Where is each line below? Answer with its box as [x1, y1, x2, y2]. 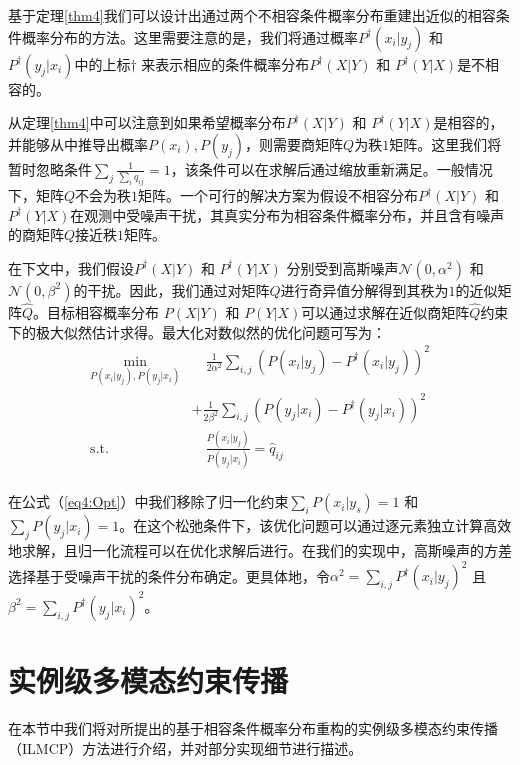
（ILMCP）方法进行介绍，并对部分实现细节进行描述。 [8, 737, 363, 758]
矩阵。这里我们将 [389, 133, 502, 154]
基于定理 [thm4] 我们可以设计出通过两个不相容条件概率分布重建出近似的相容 [8, 5, 496, 25]
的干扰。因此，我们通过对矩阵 [73, 279, 270, 300]
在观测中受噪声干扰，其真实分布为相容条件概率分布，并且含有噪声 [70, 204, 505, 225]
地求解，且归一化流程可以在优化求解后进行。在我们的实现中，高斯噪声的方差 [8, 540, 512, 561]
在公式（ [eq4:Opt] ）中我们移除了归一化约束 [8, 491, 289, 512]
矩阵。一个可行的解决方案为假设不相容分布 [138, 185, 419, 206]
